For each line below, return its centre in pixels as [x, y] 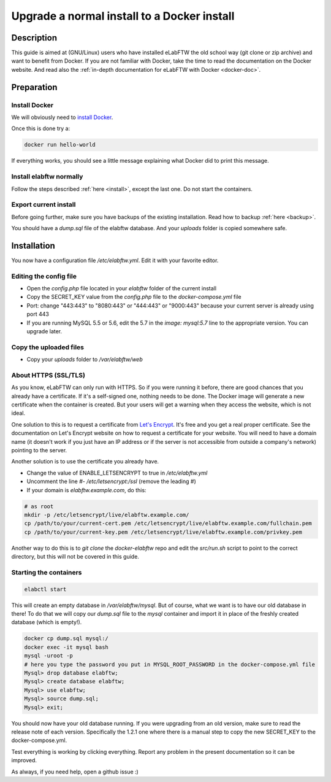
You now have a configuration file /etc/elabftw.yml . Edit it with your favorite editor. [115, 260]
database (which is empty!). [47, 622]
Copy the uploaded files [48, 347]
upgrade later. [44, 331]
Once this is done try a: [41, 128]
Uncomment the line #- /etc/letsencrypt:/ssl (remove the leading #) [111, 481]
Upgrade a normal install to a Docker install [123, 16]
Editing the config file [44, 276]
